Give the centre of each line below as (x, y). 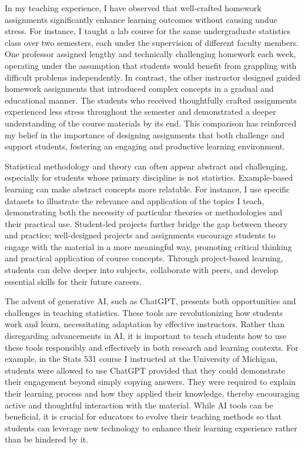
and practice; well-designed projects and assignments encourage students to (140, 235)
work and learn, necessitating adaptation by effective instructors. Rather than (145, 324)
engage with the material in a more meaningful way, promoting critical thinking (148, 246)
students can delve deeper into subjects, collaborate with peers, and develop (142, 270)
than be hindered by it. (47, 439)
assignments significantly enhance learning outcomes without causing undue (141, 19)
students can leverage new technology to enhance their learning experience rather (151, 428)
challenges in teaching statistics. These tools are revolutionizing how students (144, 312)
